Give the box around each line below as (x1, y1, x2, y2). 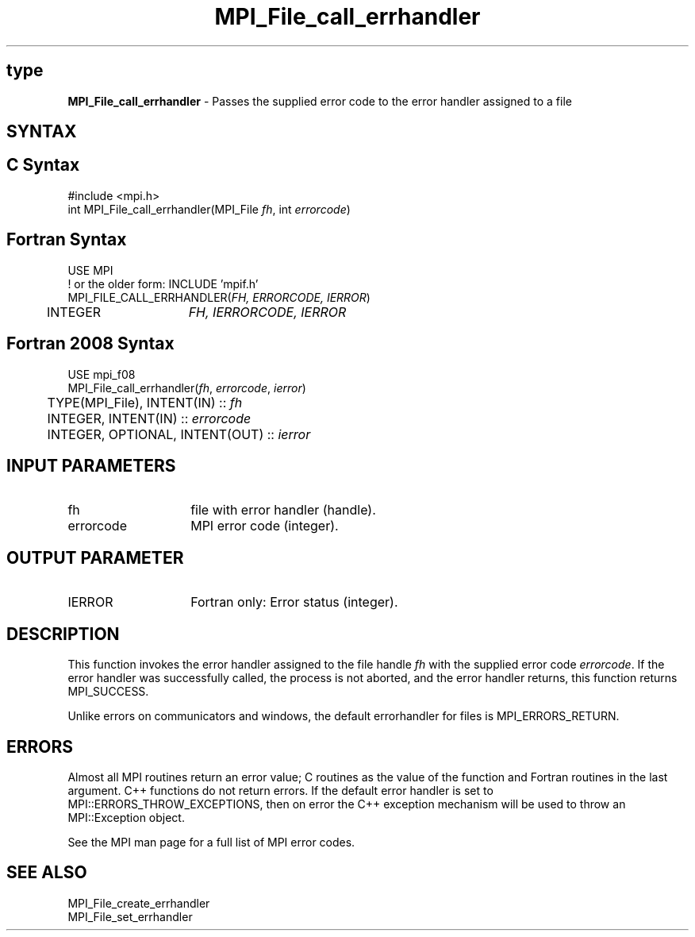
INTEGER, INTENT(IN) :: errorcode (47, 410, 252, 426)
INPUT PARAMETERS (6, 455, 176, 476)
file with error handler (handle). (190, 502, 376, 519)
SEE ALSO (6, 862, 87, 883)
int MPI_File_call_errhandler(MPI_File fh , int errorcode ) (67, 202, 351, 216)
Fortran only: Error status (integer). (190, 594, 398, 611)
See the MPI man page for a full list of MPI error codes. (67, 835, 355, 849)
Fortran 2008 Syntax (6, 334, 175, 354)
